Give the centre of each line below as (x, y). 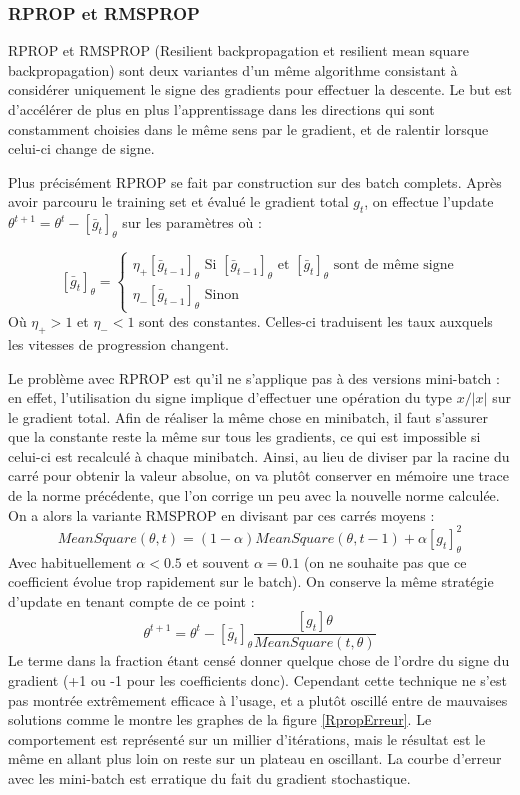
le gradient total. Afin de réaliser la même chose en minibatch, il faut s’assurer (248, 416)
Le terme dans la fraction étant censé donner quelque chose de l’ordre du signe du (259, 660)
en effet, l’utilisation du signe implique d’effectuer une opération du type (230, 397)
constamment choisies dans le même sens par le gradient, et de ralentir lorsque (248, 128)
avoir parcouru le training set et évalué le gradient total (178, 201)
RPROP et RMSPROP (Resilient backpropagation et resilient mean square (238, 50)
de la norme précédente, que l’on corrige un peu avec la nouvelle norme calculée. (254, 495)
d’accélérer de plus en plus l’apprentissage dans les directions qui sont (221, 109)
